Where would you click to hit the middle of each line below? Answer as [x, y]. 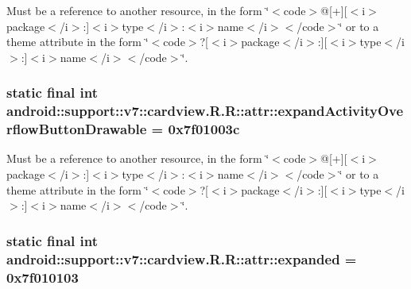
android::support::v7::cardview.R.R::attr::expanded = [182, 258]
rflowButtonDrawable [77, 129]
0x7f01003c [204, 129]
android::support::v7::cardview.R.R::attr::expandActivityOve [205, 111]
